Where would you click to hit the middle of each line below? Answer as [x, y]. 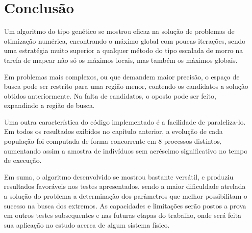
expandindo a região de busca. [49, 105]
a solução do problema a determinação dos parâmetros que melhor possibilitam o [126, 196]
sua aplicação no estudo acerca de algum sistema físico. [87, 224]
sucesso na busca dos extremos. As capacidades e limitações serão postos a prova [125, 205]
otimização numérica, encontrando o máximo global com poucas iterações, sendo [125, 40]
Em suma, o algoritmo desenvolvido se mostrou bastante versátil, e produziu [119, 176]
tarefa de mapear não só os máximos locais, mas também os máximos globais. [121, 60]
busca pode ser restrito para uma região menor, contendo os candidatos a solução [126, 86]
